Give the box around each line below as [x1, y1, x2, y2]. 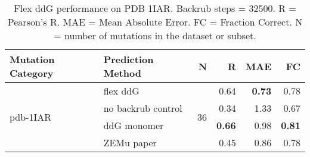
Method [103, 66, 141, 80]
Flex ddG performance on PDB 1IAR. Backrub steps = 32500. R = [14, 1, 296, 15]
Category [10, 66, 54, 80]
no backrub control [103, 101, 182, 115]
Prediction [103, 52, 154, 66]
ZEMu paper [103, 136, 157, 149]
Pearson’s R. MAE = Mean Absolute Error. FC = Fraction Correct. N [7, 15, 303, 29]
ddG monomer [103, 118, 164, 132]
